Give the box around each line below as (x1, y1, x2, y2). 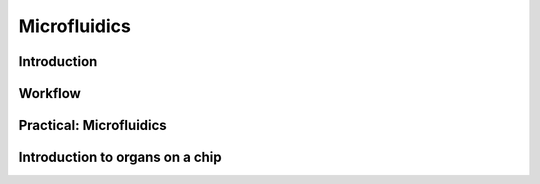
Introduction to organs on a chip (18, 149, 222, 166)
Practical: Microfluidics (18, 117, 167, 134)
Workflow (18, 85, 82, 102)
